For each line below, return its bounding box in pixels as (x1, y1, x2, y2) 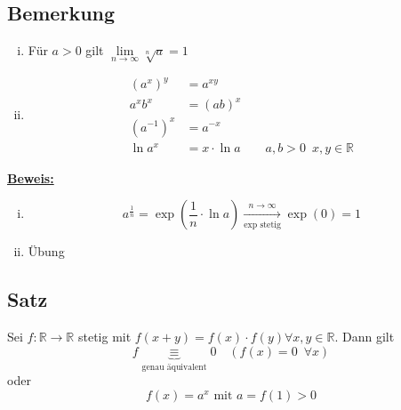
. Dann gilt (334, 327, 395, 346)
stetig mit (77, 327, 132, 346)
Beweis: (7, 168, 54, 187)
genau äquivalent (141, 362, 207, 372)
